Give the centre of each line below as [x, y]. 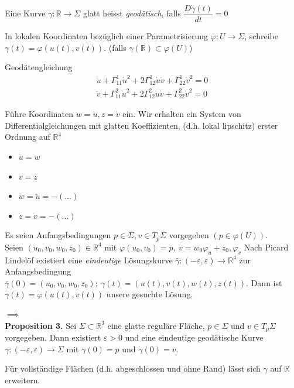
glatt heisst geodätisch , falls [132, 13]
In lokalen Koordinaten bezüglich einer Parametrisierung [107, 36]
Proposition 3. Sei [41, 325]
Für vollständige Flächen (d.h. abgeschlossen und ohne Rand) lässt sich [133, 368]
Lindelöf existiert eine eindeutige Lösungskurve [89, 260]
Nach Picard [266, 247]
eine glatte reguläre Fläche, [156, 325]
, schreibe [261, 36]
